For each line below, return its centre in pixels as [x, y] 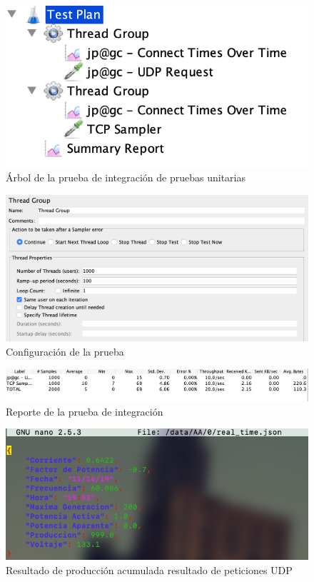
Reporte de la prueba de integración [85, 411]
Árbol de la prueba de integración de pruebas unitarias [126, 177]
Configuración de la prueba [65, 351]
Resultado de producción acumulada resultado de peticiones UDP [149, 570]
